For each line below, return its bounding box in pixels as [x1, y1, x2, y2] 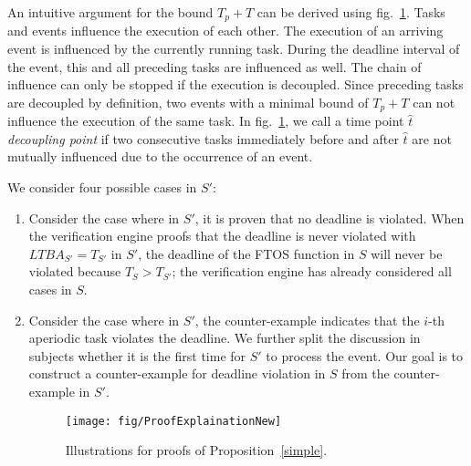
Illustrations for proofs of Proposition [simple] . [65, 440, 328, 460]
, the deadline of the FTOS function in [138, 243, 355, 263]
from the [341, 364, 390, 383]
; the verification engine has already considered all [172, 262, 452, 281]
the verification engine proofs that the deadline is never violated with [28, 226, 416, 245]
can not [413, 92, 455, 111]
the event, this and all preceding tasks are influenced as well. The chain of [7, 57, 422, 76]
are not [412, 129, 452, 148]
